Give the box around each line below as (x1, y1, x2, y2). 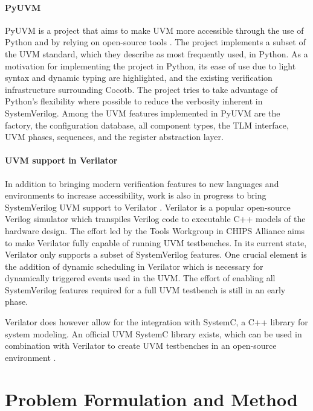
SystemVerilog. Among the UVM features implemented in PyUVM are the (5, 106, 280, 119)
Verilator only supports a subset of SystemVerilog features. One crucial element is (5, 248, 307, 261)
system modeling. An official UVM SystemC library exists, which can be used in (5, 327, 302, 340)
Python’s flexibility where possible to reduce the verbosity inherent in (5, 95, 263, 107)
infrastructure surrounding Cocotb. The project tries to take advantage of (5, 83, 278, 95)
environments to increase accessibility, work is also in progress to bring (5, 189, 266, 202)
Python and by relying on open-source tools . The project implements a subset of (5, 36, 306, 48)
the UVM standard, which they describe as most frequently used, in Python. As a (5, 47, 308, 60)
